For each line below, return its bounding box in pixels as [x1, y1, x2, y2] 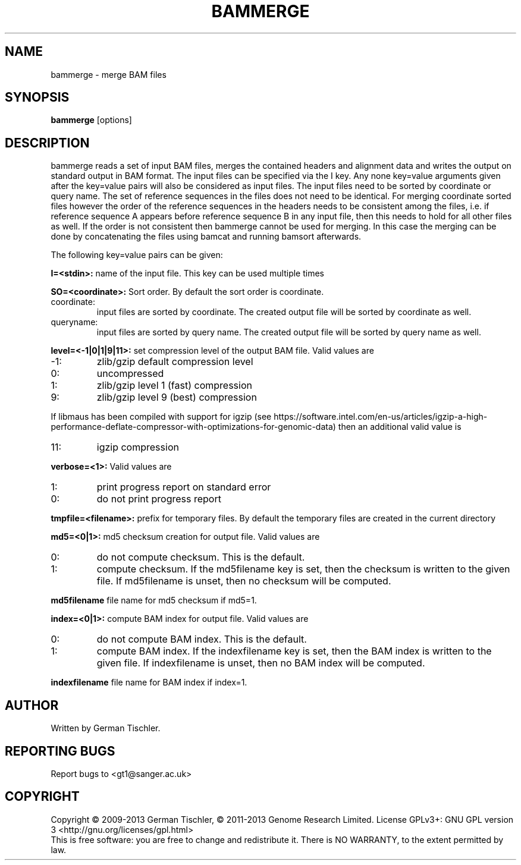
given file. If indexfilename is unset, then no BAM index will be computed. [96, 657, 425, 669]
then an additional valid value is [338, 422, 462, 432]
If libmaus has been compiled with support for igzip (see [51, 411, 272, 422]
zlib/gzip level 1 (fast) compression [96, 379, 252, 392]
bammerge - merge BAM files [51, 69, 167, 80]
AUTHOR [5, 697, 59, 713]
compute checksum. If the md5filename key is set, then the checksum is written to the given [96, 563, 510, 575]
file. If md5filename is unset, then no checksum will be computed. [96, 575, 391, 587]
